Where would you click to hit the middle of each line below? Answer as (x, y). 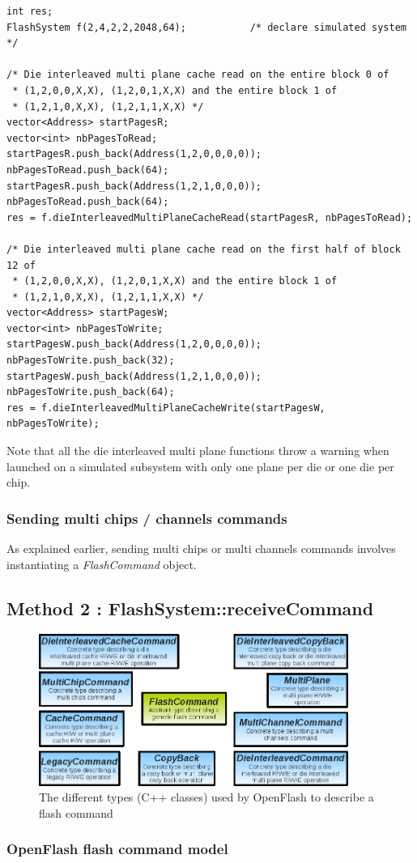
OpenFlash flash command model (117, 849)
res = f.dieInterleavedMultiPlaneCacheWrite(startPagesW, (166, 408)
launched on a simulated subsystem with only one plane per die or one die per (200, 466)
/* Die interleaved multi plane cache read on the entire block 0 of (198, 75)
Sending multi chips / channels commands (147, 518)
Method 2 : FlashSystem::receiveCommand (190, 608)
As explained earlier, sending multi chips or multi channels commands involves (201, 548)
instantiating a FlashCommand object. (102, 564)
